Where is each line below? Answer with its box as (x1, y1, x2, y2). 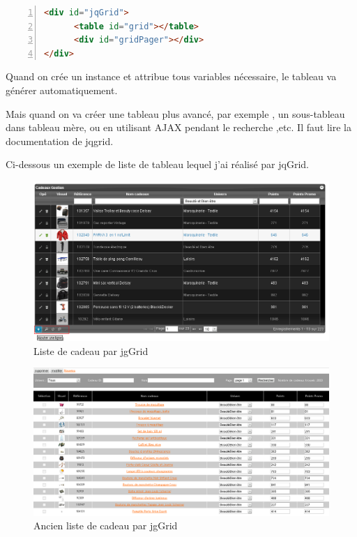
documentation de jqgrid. (6, 133, 114, 148)
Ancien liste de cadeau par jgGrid (33, 518, 178, 533)
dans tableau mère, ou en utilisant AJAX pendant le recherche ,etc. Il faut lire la (6, 120, 351, 135)
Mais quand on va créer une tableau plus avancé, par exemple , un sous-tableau (6, 106, 345, 121)
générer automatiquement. (6, 82, 118, 97)
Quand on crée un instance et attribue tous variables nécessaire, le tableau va (6, 69, 337, 84)
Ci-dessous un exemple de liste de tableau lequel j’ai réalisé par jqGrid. (6, 157, 309, 172)
